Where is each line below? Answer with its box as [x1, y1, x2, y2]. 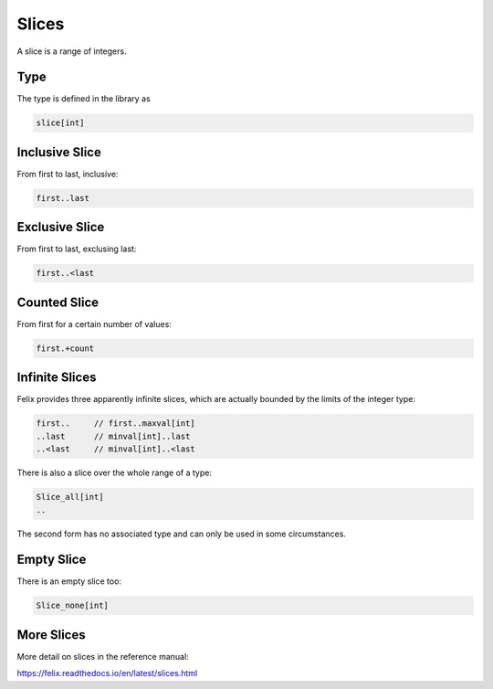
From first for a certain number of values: [16, 318, 173, 329]
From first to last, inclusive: [16, 168, 119, 179]
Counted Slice [16, 294, 100, 310]
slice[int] [36, 118, 85, 128]
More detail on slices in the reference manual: [16, 651, 189, 662]
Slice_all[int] [36, 492, 104, 503]
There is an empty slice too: [16, 576, 122, 587]
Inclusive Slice [16, 144, 102, 160]
